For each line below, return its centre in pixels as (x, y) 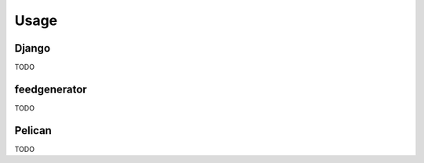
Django (33, 48)
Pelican (33, 130)
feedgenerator (51, 89)
